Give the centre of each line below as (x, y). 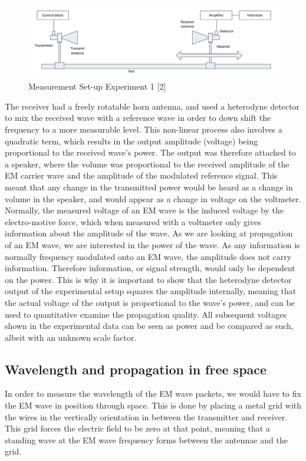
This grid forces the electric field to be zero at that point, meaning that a (137, 428)
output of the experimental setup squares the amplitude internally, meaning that (151, 291)
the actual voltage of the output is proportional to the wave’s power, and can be (150, 302)
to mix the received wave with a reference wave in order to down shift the (138, 118)
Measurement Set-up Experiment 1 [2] (97, 86)
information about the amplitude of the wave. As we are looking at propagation (149, 233)
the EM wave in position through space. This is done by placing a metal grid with (153, 405)
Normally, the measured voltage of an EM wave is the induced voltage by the (144, 210)
